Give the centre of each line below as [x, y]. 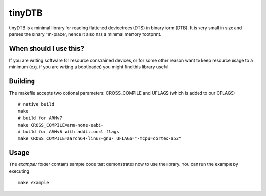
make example [33, 183]
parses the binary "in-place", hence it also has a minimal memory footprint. [85, 34]
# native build [36, 104]
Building [22, 81]
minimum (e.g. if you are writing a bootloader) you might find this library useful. [89, 67]
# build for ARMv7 [40, 118]
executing [19, 171]
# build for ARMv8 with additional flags [68, 132]
